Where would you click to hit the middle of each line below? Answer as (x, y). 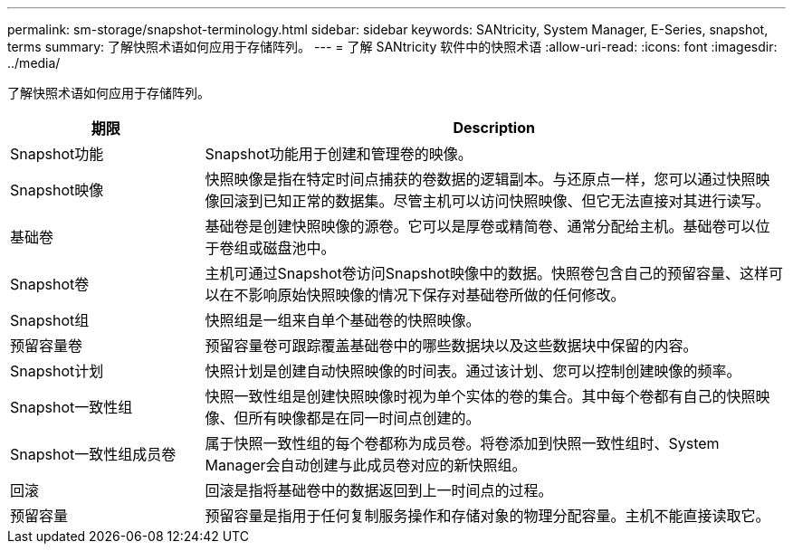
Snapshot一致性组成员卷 (93, 454)
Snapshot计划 (57, 371)
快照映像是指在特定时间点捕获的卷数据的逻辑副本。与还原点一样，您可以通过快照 (480, 179)
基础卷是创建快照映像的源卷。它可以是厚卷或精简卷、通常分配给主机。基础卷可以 (480, 226)
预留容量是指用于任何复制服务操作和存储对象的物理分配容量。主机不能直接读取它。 (487, 516)
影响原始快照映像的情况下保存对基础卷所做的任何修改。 (437, 295)
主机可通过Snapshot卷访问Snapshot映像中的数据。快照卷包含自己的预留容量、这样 (487, 273)
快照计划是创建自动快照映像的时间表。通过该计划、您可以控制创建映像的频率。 (473, 371)
